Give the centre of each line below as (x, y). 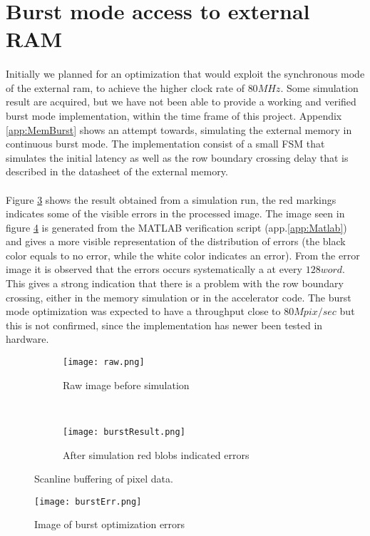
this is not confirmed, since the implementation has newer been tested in (164, 325)
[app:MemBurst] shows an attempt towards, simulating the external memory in (179, 129)
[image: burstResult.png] (124, 432)
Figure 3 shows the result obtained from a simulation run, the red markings (171, 199)
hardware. (27, 339)
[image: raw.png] (104, 362)
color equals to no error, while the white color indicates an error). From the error (183, 255)
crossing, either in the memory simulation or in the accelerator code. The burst (179, 297)
